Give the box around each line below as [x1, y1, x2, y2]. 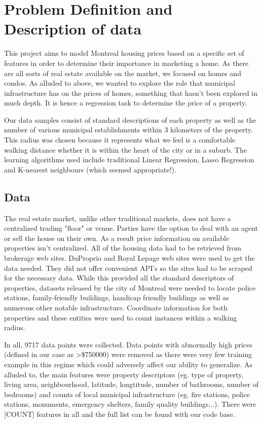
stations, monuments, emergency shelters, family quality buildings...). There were [4, 399, 256, 409]
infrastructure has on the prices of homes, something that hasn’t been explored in [4, 87, 258, 98]
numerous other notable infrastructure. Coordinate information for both [4, 302, 228, 312]
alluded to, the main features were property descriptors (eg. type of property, [4, 369, 244, 379]
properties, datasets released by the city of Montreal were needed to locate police [4, 282, 256, 293]
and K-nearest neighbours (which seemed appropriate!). [4, 164, 176, 174]
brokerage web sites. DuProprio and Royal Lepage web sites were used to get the [4, 253, 255, 263]
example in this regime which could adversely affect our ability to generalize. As [4, 359, 252, 369]
